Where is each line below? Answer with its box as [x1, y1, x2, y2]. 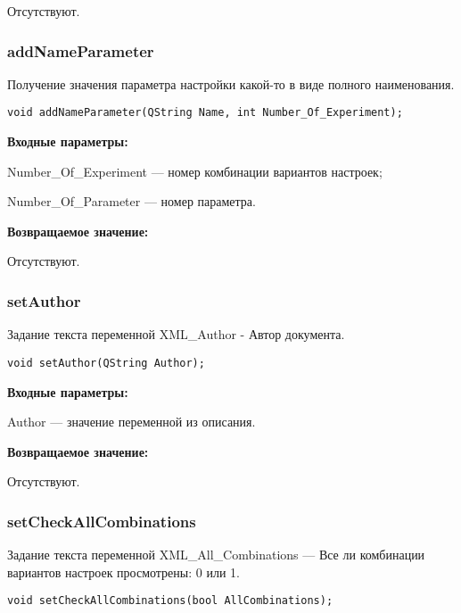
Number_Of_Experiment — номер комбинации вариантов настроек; [7, 162, 383, 180]
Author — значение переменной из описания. [7, 412, 256, 431]
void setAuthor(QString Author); [7, 356, 205, 369]
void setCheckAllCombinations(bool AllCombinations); [7, 594, 333, 608]
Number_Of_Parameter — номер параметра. [7, 192, 256, 211]
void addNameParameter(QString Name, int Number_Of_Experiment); [7, 106, 403, 120]
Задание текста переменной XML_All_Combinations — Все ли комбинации [7, 545, 425, 564]
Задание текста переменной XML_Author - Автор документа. [7, 325, 345, 344]
